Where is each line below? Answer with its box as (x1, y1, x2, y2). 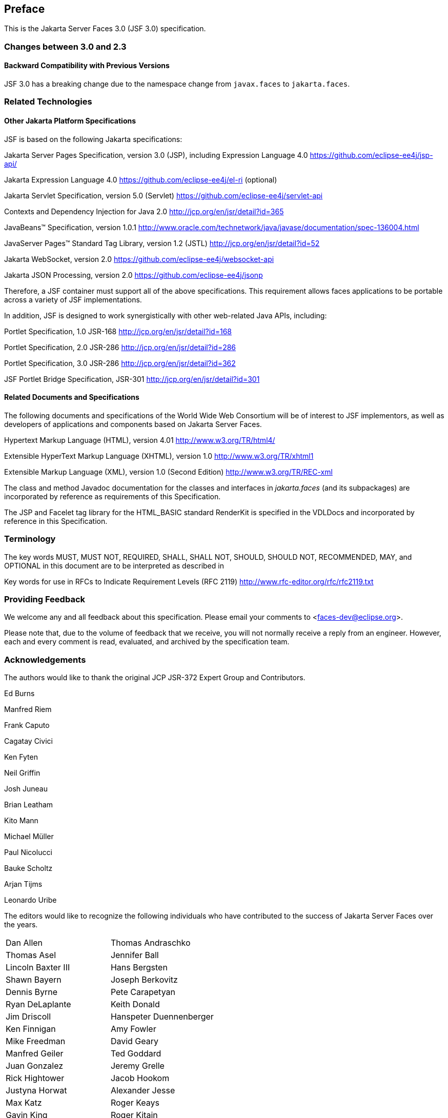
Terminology (4, 534, 56, 544)
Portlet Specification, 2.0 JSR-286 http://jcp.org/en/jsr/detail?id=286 (4, 342, 236, 352)
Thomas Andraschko (110, 938, 191, 948)
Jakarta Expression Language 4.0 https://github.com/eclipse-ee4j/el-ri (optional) (4, 175, 277, 184)
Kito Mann (4, 816, 38, 825)
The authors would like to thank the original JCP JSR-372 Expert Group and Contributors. (4, 673, 306, 682)
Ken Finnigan (6, 1024, 56, 1034)
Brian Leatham (4, 800, 53, 809)
